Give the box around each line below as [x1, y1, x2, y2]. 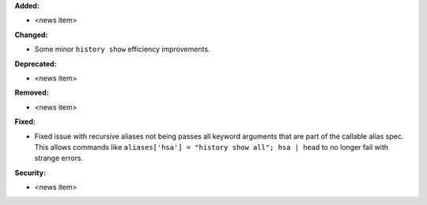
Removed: [14, 88, 49, 98]
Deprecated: [14, 59, 57, 69]
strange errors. [34, 154, 83, 163]
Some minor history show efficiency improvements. [34, 44, 210, 54]
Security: [14, 168, 47, 177]
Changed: [14, 30, 48, 39]
